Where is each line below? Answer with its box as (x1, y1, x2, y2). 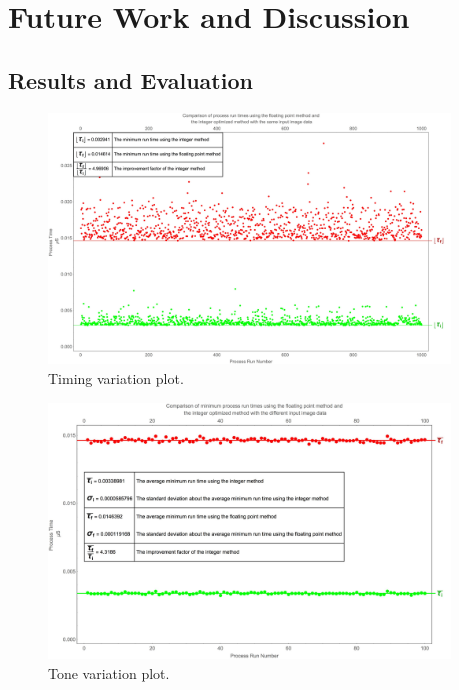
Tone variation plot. (48, 662, 170, 683)
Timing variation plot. (48, 367, 184, 388)
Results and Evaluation (8, 64, 253, 95)
